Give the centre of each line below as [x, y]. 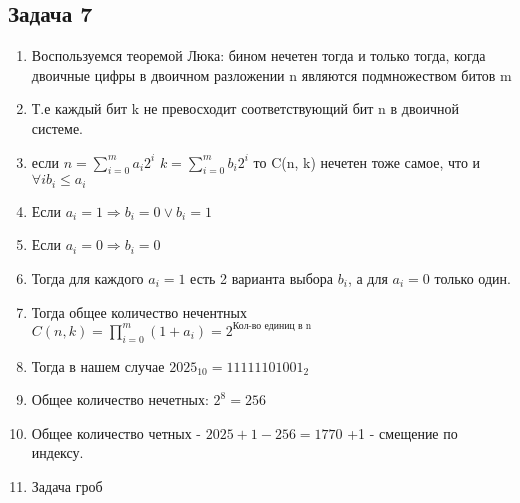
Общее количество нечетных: [120, 399]
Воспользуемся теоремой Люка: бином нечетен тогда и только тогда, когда [258, 55]
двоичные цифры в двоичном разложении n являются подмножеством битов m [271, 74]
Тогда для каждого [87, 278]
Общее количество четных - [116, 432]
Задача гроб [67, 485]
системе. [57, 127]
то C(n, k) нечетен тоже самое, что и [367, 161]
